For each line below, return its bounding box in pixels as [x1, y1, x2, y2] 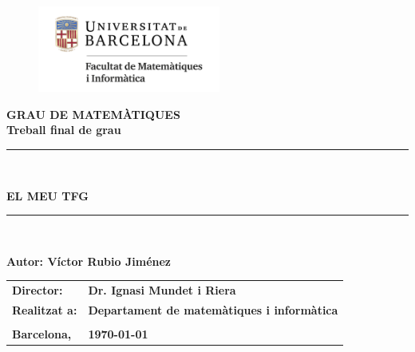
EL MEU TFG [6, 187, 89, 204]
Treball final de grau [6, 121, 121, 138]
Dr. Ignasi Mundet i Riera [88, 282, 236, 299]
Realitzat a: [12, 301, 77, 318]
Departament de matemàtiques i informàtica [88, 301, 338, 318]
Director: [12, 282, 63, 299]
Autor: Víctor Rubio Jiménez [6, 252, 171, 269]
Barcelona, [12, 326, 72, 342]
